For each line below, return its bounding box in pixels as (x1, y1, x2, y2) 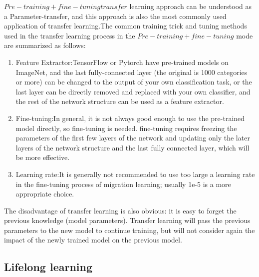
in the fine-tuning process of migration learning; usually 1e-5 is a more (15, 178, 231, 189)
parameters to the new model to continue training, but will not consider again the (4, 224, 255, 235)
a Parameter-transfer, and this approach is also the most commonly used (4, 10, 227, 21)
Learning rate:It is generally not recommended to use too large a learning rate (15, 168, 255, 179)
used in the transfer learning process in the (4, 30, 135, 40)
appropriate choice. (15, 188, 74, 199)
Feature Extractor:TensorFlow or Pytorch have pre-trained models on (15, 56, 229, 67)
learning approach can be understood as (129, 1, 252, 11)
